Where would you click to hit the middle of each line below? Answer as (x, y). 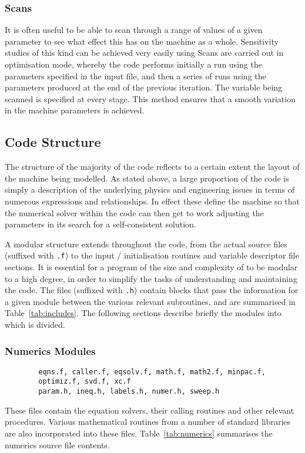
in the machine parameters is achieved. (75, 110)
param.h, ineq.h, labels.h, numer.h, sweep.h (129, 392)
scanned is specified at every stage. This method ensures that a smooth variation (150, 98)
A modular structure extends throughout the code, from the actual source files (146, 244)
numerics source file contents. (57, 444)
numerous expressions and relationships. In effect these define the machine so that (152, 201)
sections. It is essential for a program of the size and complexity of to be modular (151, 266)
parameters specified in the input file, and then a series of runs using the (135, 75)
